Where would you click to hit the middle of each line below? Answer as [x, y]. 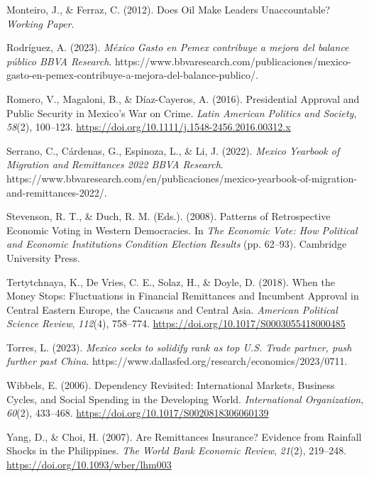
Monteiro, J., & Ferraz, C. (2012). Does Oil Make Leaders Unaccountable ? [169, 9]
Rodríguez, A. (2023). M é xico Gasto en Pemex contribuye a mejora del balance [178, 47]
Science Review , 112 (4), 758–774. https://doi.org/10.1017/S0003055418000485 [176, 323]
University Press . [43, 257]
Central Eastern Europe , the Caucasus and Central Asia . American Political [172, 309]
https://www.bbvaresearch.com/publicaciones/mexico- [233, 61]
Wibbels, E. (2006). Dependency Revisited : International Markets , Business [171, 385]
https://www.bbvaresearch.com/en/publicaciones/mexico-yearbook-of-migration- [182, 178]
